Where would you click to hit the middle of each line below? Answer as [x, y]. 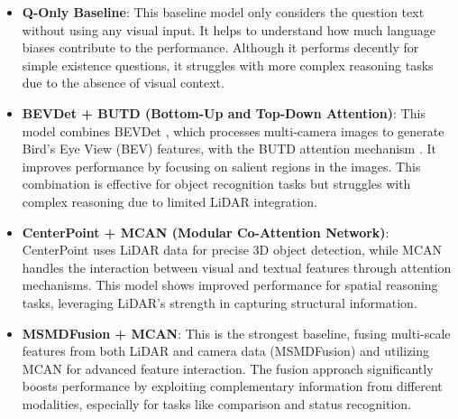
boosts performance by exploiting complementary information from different [232, 386]
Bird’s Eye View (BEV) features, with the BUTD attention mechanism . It [229, 149]
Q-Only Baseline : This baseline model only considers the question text [223, 12]
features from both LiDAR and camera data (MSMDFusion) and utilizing [226, 351]
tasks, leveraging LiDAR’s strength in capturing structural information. [220, 302]
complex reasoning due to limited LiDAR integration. [169, 201]
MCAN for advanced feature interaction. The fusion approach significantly [228, 368]
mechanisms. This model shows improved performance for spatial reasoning [230, 285]
